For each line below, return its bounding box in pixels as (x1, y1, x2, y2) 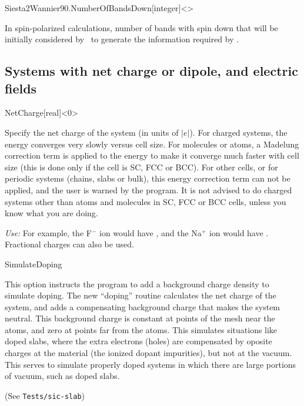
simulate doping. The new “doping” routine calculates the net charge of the (5, 289, 276, 301)
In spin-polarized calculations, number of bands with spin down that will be (5, 21, 278, 33)
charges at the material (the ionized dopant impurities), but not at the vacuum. (5, 347, 292, 359)
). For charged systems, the (189, 126, 288, 138)
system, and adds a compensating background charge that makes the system (5, 300, 280, 313)
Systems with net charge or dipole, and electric (5, 62, 298, 80)
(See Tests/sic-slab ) (5, 389, 85, 401)
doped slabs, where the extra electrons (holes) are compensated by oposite (5, 335, 272, 347)
